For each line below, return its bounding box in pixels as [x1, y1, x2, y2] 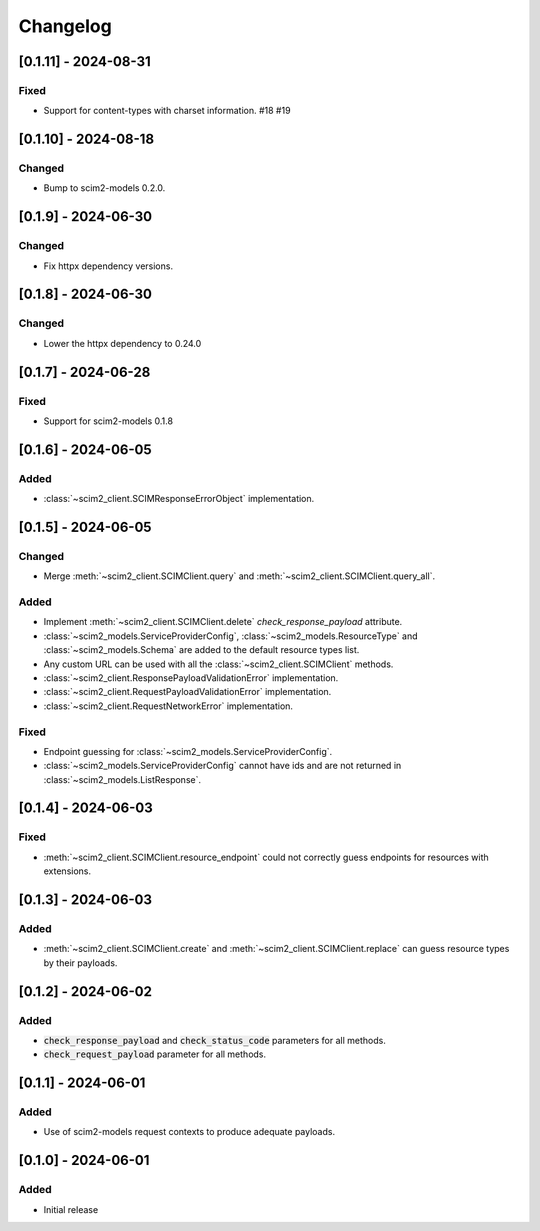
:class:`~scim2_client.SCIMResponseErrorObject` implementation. [43, 493, 315, 505]
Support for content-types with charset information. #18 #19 [43, 105, 291, 117]
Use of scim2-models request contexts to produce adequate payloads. [43, 1126, 335, 1138]
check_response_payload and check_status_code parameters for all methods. [43, 1034, 387, 1046]
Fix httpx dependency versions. [43, 260, 174, 272]
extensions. [43, 865, 92, 877]
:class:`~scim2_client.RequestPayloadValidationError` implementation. [43, 686, 332, 698]
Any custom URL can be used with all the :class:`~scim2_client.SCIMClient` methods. [43, 658, 394, 670]
